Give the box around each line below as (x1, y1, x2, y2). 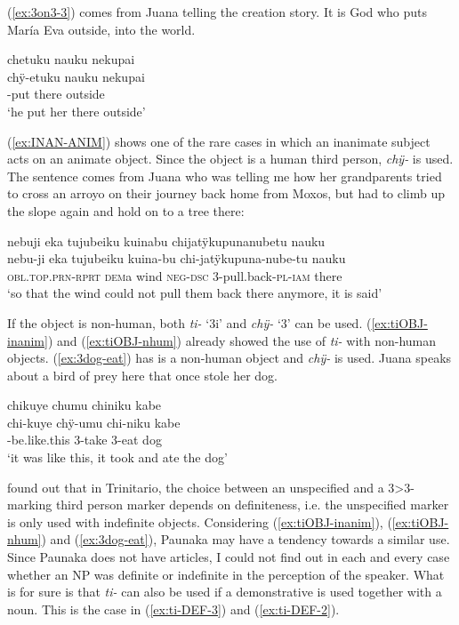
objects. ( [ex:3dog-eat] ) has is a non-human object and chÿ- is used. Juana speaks (7, 349, 452, 367)
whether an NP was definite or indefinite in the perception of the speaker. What (7, 565, 445, 583)
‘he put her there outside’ (7, 101, 146, 120)
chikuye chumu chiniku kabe (7, 396, 162, 414)
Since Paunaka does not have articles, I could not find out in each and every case (7, 548, 450, 566)
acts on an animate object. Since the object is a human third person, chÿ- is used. (7, 149, 454, 168)
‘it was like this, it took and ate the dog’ (7, 448, 228, 467)
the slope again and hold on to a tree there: (7, 201, 245, 220)
